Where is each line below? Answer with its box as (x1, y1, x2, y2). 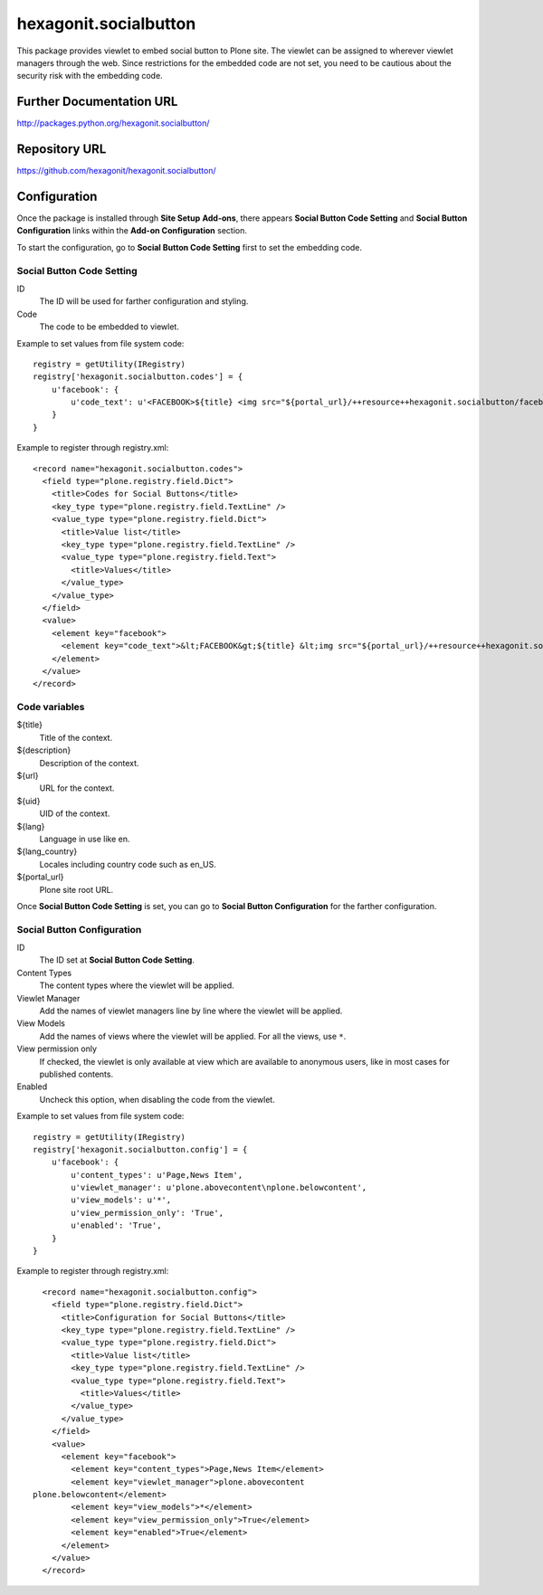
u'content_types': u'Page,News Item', (71, 1170, 243, 1180)
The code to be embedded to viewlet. (39, 321, 180, 332)
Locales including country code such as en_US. (39, 859, 216, 869)
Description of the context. (39, 757, 139, 768)
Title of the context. (39, 732, 113, 743)
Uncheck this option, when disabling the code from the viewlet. (39, 1094, 275, 1105)
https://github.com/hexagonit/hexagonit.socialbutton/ (16, 166, 216, 176)
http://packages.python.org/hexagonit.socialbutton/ (16, 118, 210, 128)
